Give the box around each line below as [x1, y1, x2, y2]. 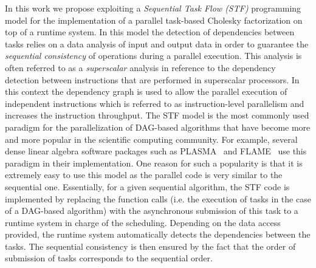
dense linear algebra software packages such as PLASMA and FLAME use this [5, 145, 307, 157]
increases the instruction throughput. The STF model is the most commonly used [5, 109, 309, 122]
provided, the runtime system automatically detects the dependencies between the [5, 228, 311, 241]
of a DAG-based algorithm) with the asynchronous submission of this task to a [5, 204, 298, 217]
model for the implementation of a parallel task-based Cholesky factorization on [5, 13, 303, 26]
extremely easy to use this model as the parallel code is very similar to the [5, 168, 283, 181]
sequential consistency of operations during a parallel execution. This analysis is [5, 49, 302, 62]
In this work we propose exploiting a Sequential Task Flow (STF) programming [5, 2, 301, 14]
